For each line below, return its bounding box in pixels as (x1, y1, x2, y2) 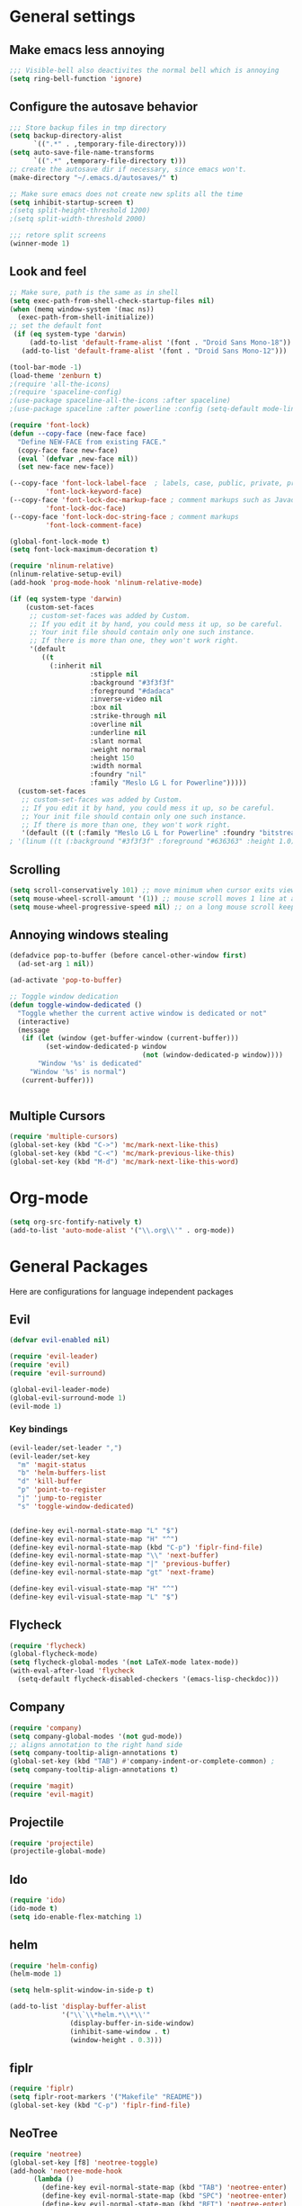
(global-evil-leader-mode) (9, 1385, 111, 1394)
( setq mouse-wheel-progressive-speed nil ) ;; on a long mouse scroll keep (9, 902, 296, 911)
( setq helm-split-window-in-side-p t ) (9, 1986, 155, 1995)
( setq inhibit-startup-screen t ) (9, 198, 135, 207)
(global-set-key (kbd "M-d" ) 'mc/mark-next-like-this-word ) (9, 1158, 240, 1167)
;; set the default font (9, 321, 102, 330)
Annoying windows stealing (9, 927, 169, 942)
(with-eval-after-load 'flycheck (9, 1666, 135, 1675)
